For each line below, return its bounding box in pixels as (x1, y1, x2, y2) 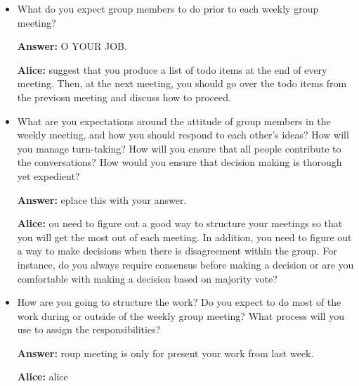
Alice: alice (17, 369, 68, 384)
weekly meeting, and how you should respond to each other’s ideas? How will (17, 127, 349, 142)
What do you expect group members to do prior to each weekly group (17, 1, 319, 15)
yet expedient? (17, 168, 80, 183)
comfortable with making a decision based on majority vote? (17, 271, 278, 285)
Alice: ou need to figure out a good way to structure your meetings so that (17, 216, 343, 231)
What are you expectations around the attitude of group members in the (17, 113, 331, 128)
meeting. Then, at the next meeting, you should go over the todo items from (17, 76, 347, 91)
